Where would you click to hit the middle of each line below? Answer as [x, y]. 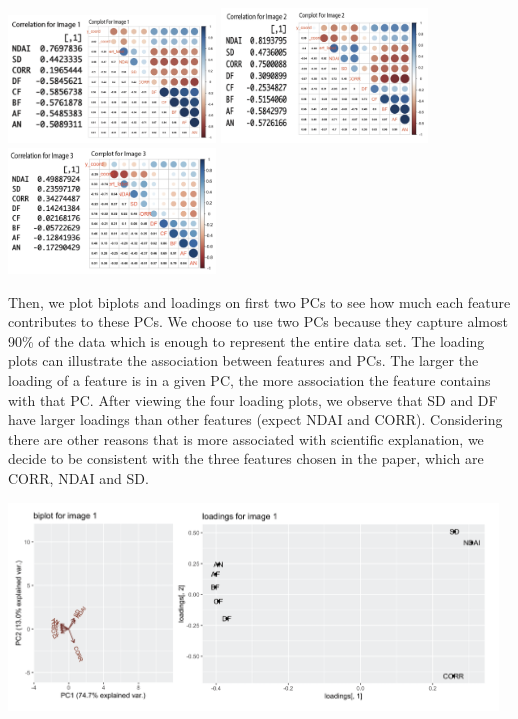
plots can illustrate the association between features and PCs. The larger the [243, 360]
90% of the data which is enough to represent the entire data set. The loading [246, 340]
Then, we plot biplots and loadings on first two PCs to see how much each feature [259, 301]
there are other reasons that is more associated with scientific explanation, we [246, 438]
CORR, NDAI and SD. [78, 477]
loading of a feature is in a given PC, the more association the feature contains [249, 380]
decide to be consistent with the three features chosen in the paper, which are [246, 458]
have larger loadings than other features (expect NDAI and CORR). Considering [255, 419]
